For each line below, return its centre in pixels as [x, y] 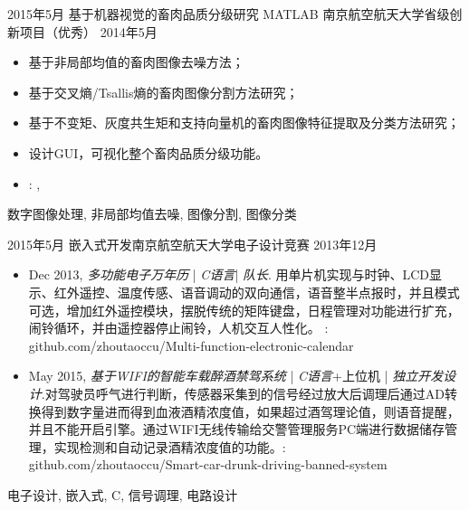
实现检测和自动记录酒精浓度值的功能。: [170, 446]
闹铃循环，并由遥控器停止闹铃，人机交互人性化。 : [178, 328]
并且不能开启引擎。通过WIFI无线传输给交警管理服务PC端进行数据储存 [237, 429]
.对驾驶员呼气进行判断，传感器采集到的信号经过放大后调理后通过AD [243, 393]
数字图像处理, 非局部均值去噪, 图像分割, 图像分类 [152, 214]
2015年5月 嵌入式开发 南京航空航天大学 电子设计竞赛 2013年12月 [192, 244]
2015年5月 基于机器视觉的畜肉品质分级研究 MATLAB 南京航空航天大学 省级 [229, 14]
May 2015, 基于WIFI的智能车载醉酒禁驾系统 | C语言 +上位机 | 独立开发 [236, 376]
